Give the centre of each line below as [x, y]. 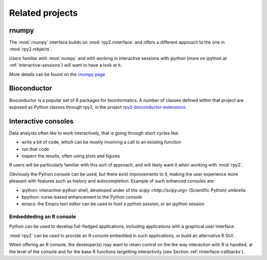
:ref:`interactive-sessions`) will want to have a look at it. [66, 65]
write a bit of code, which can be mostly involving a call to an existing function [101, 142]
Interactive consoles [41, 121]
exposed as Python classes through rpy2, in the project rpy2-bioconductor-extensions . [98, 107]
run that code [35, 149]
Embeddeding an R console [43, 217]
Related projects [44, 13]
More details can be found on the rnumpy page [57, 74]
